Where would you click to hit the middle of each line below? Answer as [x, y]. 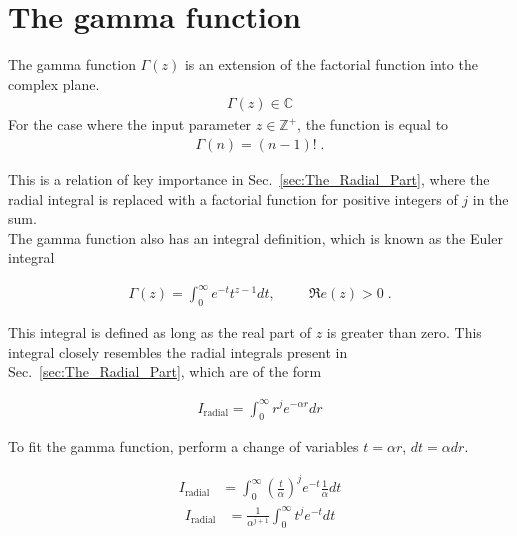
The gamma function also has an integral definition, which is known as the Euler [255, 237]
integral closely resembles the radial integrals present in [178, 351]
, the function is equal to [373, 124]
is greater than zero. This [404, 332]
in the [490, 198]
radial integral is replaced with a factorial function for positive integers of [233, 198]
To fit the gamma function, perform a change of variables [183, 446]
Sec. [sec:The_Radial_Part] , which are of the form [165, 371]
